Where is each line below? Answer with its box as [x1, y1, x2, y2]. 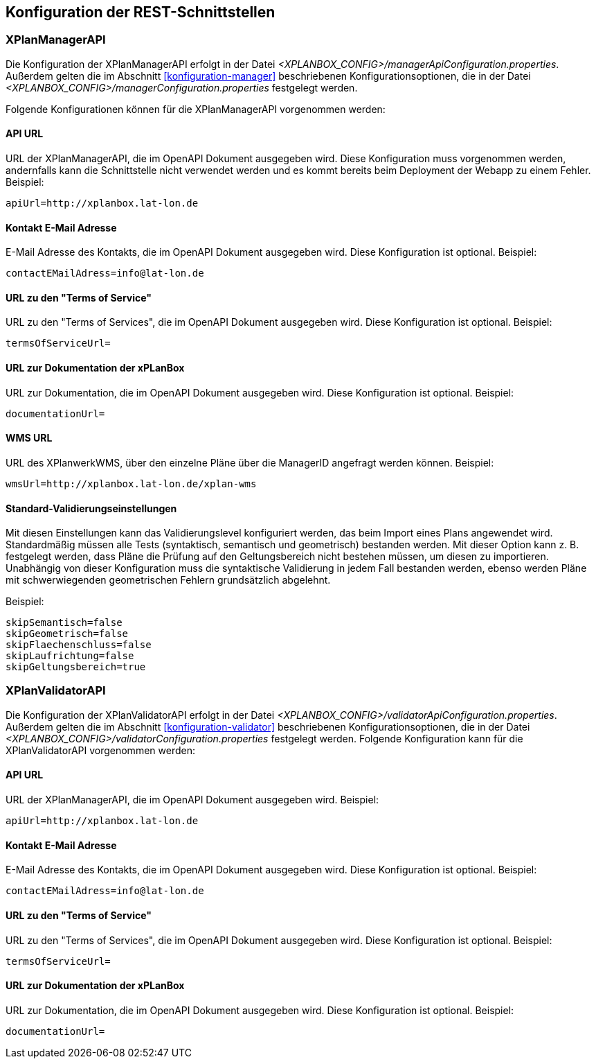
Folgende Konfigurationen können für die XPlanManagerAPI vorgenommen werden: [6, 103, 386, 115]
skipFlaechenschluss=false [6, 639, 152, 651]
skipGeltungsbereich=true [6, 661, 146, 673]
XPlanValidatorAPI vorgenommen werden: [6, 744, 195, 756]
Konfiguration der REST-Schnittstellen [6, 3, 276, 21]
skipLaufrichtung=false [6, 650, 134, 662]
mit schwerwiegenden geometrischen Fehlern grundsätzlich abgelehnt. [6, 574, 331, 586]
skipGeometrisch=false [6, 628, 129, 640]
